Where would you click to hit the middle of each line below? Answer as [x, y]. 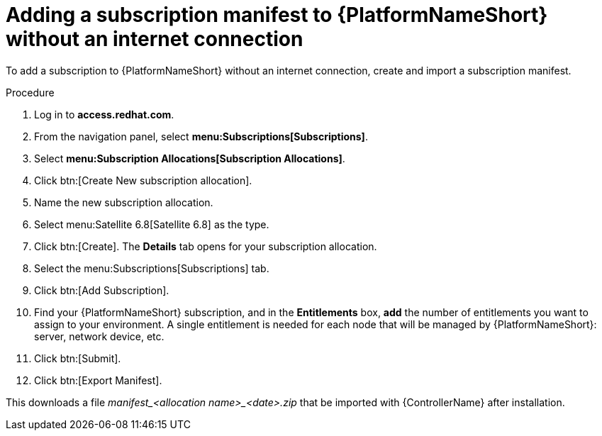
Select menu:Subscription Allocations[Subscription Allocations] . [190, 158]
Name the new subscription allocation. [124, 202]
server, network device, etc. [99, 336]
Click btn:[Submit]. [78, 358]
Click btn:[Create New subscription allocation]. [143, 180]
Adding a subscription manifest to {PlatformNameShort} [277, 15]
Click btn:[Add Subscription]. [102, 290]
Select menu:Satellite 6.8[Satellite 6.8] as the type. [152, 224]
